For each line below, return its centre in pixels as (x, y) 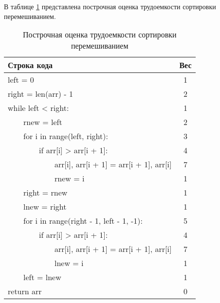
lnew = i (69, 263)
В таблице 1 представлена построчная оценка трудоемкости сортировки (110, 6)
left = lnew (42, 277)
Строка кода (30, 65)
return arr (25, 291)
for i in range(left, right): (66, 136)
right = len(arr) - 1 (40, 94)
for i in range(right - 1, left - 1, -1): (83, 221)
